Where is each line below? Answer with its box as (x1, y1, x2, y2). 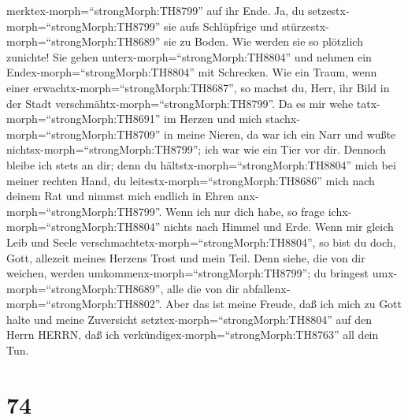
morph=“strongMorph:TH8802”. (6, 295, 162, 312)
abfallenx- (243, 280, 291, 296)
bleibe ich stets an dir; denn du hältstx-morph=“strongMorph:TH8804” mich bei (6, 156, 396, 173)
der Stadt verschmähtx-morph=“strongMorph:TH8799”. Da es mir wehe (6, 95, 354, 111)
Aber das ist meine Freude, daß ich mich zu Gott (165, 295, 402, 312)
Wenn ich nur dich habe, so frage (165, 203, 325, 219)
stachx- (265, 110, 300, 127)
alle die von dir (167, 280, 239, 296)
